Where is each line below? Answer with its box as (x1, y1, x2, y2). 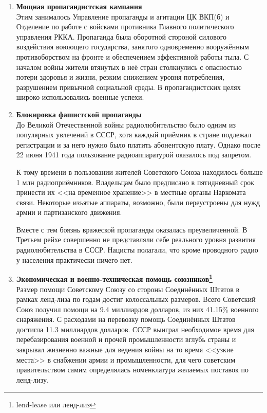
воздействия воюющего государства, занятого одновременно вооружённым (16, 41, 249, 52)
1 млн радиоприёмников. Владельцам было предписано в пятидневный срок (16, 176, 254, 187)
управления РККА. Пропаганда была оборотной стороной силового (16, 31, 227, 42)
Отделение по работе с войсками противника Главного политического (16, 21, 234, 32)
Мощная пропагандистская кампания (16, 1, 142, 11)
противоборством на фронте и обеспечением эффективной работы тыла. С (16, 51, 249, 62)
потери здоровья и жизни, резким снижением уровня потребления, (16, 71, 225, 82)
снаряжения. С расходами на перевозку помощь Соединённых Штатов (16, 314, 236, 325)
